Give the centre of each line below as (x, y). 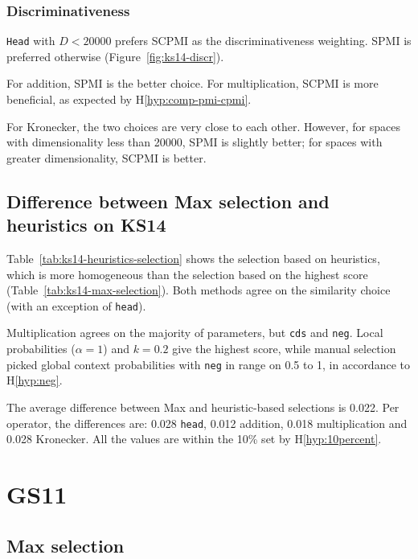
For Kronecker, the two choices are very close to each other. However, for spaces (203, 126)
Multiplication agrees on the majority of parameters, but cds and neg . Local (195, 333)
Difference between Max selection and (168, 201)
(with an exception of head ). (76, 305)
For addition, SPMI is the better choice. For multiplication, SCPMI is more (193, 83)
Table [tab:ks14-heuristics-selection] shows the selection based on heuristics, (193, 259)
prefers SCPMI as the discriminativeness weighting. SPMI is (263, 41)
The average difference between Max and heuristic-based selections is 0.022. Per (203, 407)
